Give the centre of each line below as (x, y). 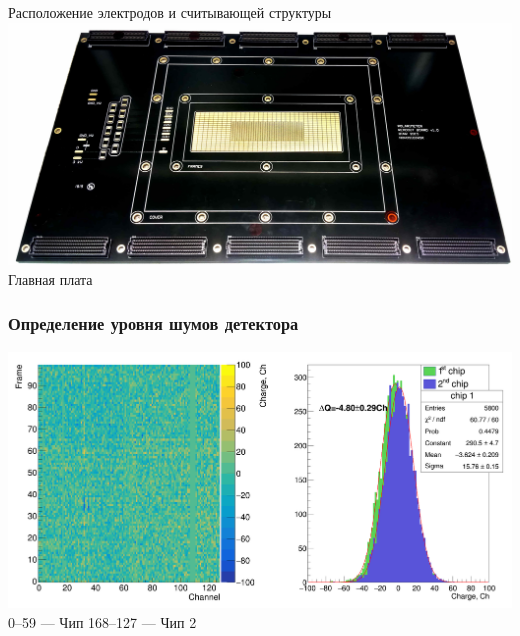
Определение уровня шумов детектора (153, 323)
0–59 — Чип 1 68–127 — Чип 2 (102, 621)
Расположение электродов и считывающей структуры (170, 12)
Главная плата (50, 278)
